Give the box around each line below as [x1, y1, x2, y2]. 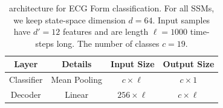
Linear [65, 88, 89, 101]
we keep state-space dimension [13, 13, 126, 26]
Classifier [9, 73, 43, 86]
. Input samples [152, 13, 210, 26]
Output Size [163, 58, 215, 70]
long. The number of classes [56, 37, 160, 49]
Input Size [111, 58, 155, 70]
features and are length [62, 25, 149, 38]
